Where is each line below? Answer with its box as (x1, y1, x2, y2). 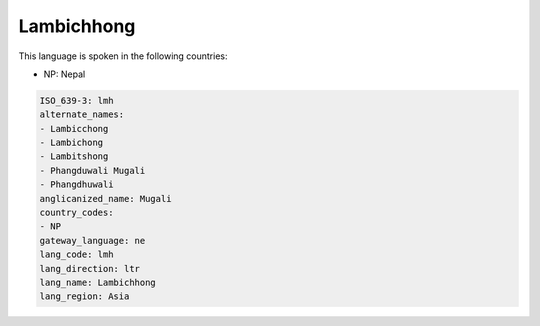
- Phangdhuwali (39, 179, 114, 190)
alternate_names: (39, 109, 125, 120)
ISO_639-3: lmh (39, 95, 114, 106)
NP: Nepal (43, 68, 86, 80)
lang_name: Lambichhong (39, 277, 157, 288)
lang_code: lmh (39, 249, 114, 260)
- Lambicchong (39, 123, 109, 134)
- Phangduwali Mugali (39, 165, 146, 176)
